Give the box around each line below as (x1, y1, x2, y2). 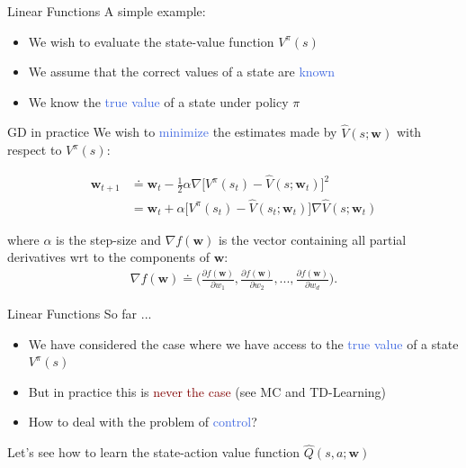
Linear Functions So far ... (7, 304, 152, 323)
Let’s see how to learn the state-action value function (7, 443, 300, 462)
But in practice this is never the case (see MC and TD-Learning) (28, 382, 387, 400)
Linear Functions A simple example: (7, 2, 206, 20)
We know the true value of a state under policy (28, 92, 289, 111)
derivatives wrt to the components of (7, 247, 210, 266)
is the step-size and (56, 229, 161, 248)
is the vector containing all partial (218, 229, 407, 248)
